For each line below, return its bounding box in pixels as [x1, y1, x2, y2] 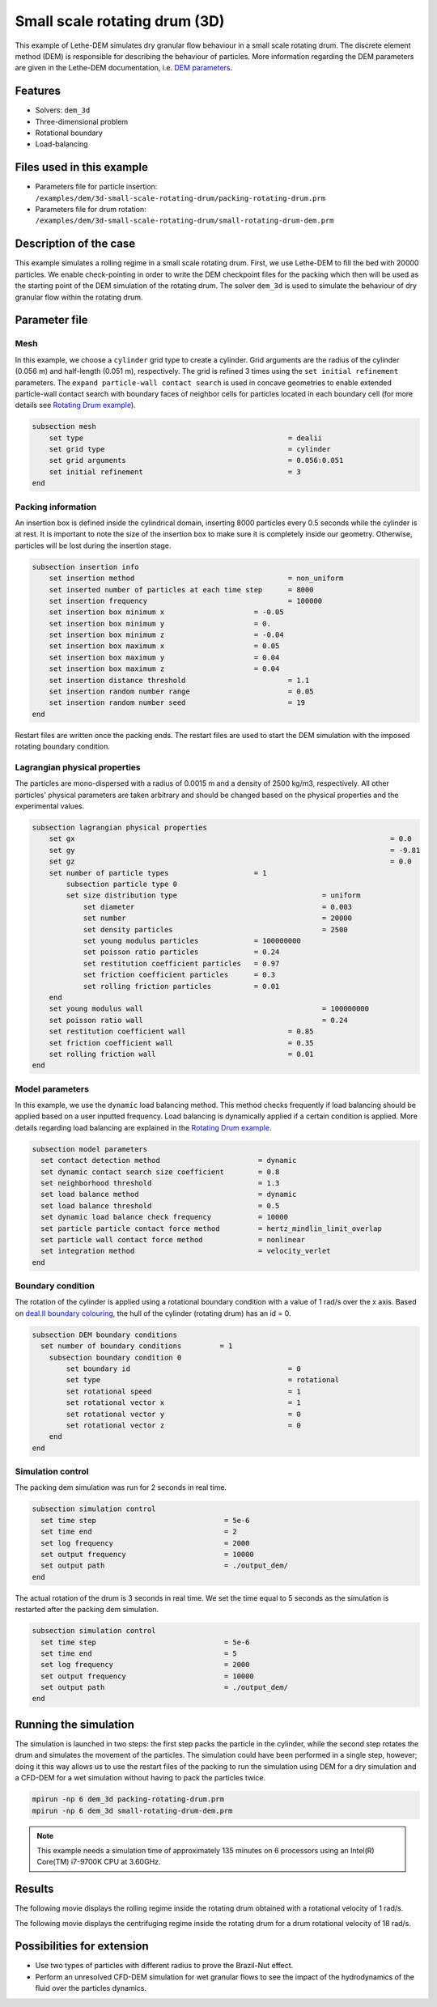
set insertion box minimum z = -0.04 [49, 630, 284, 639]
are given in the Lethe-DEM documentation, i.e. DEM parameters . [15, 63, 233, 73]
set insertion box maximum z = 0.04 [49, 664, 280, 673]
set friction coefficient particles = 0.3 [83, 970, 276, 979]
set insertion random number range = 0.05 [49, 687, 314, 696]
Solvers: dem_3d [35, 105, 91, 115]
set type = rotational [66, 1376, 340, 1385]
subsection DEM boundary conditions [32, 1330, 178, 1339]
